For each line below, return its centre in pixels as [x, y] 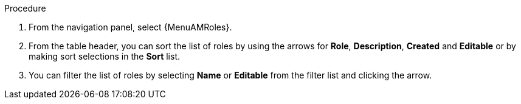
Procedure [25, 8]
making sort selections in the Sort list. [105, 56]
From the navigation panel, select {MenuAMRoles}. [130, 27]
